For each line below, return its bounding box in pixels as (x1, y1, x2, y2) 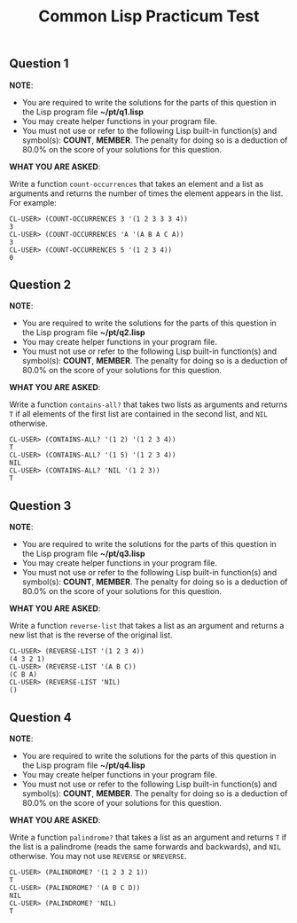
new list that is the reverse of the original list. (9, 630, 173, 640)
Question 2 (9, 278, 72, 292)
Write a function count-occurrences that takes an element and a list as (9, 178, 264, 189)
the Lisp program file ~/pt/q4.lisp (21, 760, 146, 770)
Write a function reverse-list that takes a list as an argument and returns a (9, 621, 285, 631)
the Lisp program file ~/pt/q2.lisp (21, 327, 145, 338)
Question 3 (9, 498, 72, 513)
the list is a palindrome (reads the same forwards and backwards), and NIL (9, 841, 282, 852)
